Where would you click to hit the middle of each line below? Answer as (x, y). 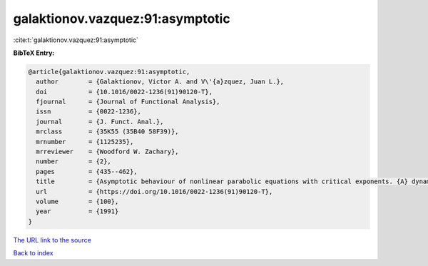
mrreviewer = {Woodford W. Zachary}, (107, 152)
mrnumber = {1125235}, (85, 142)
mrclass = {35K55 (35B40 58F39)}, (107, 132)
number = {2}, (74, 162)
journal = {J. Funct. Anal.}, (100, 122)
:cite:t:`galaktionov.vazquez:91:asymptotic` (76, 40)
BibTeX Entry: (34, 53)
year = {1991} (77, 211)
